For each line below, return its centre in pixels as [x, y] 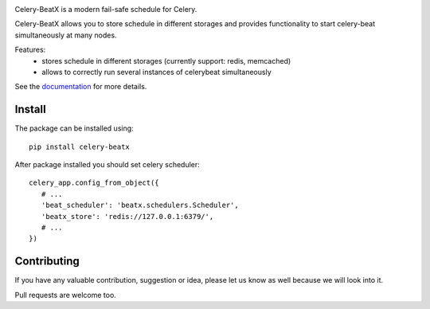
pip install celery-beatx [80, 147]
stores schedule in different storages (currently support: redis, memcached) [166, 61]
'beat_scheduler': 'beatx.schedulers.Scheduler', [140, 205]
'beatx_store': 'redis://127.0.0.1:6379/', [127, 216]
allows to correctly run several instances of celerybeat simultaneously [156, 72]
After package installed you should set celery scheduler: [107, 165]
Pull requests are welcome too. [66, 295]
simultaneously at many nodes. [66, 35]
